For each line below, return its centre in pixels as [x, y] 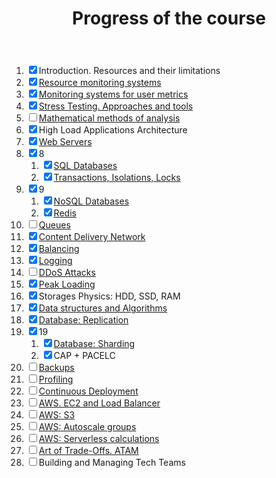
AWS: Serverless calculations [99, 439]
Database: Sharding [94, 344]
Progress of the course [169, 18]
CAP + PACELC [84, 356]
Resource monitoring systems [100, 83]
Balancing [59, 249]
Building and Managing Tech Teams [112, 463]
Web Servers [65, 142]
